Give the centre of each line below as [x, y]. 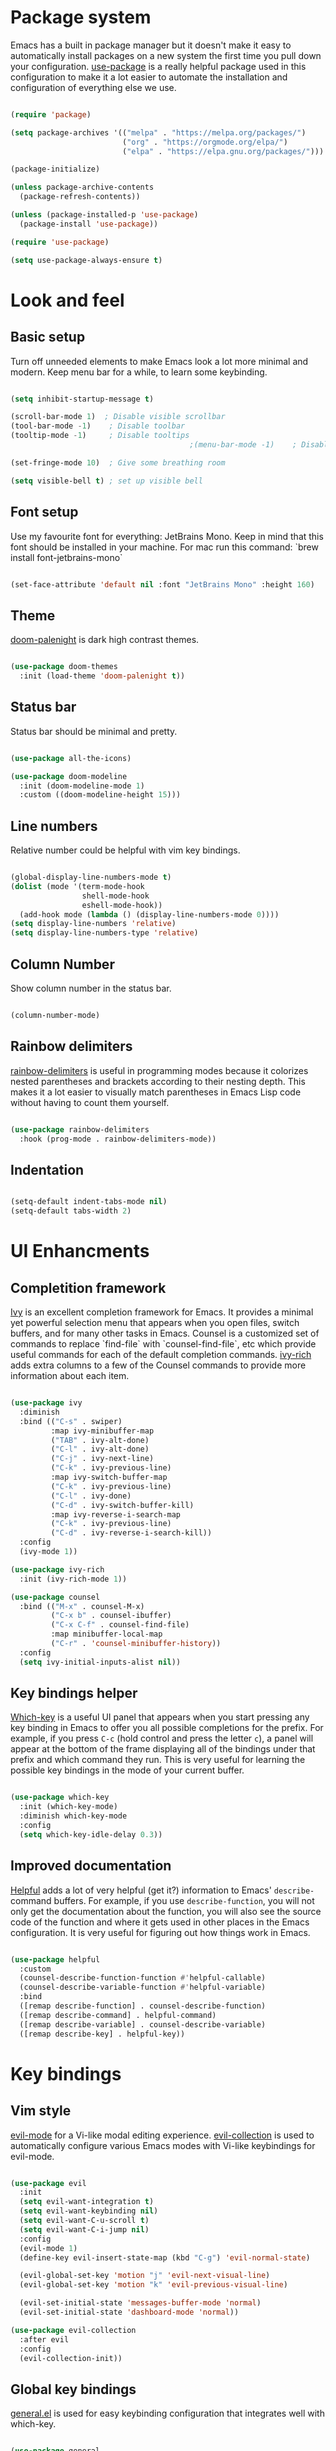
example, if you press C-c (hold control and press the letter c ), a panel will [162, 1738]
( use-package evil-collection [73, 2330]
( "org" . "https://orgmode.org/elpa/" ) [204, 142]
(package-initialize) [55, 169]
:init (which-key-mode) [68, 1807]
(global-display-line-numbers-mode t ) [91, 877]
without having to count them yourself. [90, 1102]
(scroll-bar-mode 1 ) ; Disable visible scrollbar [118, 417]
